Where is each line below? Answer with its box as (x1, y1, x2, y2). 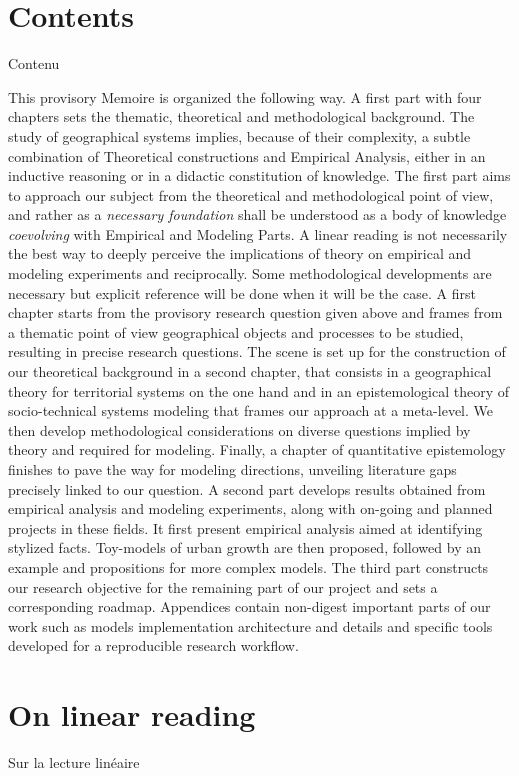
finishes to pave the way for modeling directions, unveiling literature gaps (8, 459, 457, 479)
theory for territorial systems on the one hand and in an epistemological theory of (8, 380, 510, 401)
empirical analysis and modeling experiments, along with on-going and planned (8, 498, 493, 519)
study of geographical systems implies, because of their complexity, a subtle (8, 125, 471, 146)
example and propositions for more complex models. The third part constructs (8, 556, 489, 577)
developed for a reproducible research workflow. (8, 635, 299, 656)
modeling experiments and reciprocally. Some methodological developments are (8, 263, 492, 284)
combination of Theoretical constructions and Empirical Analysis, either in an (8, 145, 486, 166)
